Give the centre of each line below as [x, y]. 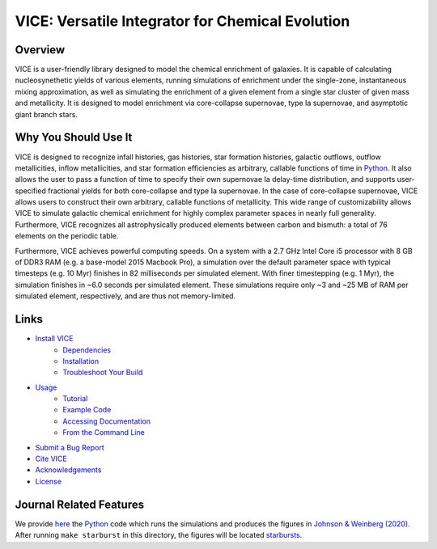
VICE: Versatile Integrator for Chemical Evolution [182, 21]
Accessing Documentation [107, 421]
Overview [40, 50]
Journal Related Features [80, 504]
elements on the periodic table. [67, 236]
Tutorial [75, 399]
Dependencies [87, 350]
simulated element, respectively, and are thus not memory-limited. [125, 296]
